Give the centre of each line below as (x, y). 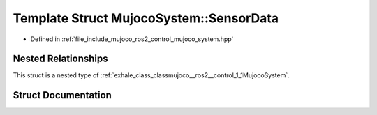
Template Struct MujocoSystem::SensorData (146, 18)
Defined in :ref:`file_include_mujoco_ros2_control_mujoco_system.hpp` (132, 39)
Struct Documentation (62, 95)
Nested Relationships (60, 59)
